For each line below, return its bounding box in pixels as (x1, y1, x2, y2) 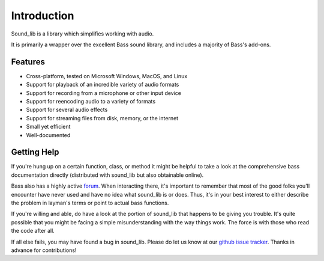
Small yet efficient (26, 123, 71, 130)
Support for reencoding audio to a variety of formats (26, 98, 156, 105)
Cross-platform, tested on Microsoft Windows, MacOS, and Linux (26, 72, 188, 79)
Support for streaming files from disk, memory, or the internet (26, 114, 179, 121)
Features (11, 57, 45, 67)
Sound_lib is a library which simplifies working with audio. (11, 30, 154, 37)
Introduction (11, 9, 74, 22)
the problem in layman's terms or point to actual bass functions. (11, 199, 169, 207)
